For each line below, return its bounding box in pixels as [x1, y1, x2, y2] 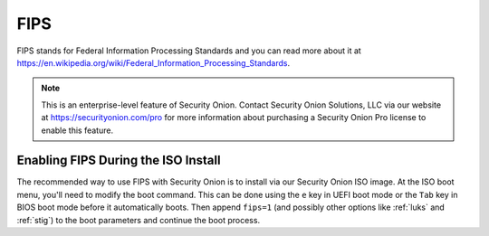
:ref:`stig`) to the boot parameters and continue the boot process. [16, 214, 261, 225]
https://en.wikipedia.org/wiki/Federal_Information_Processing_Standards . [16, 57, 291, 68]
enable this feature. [41, 125, 113, 136]
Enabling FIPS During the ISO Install [16, 153, 221, 168]
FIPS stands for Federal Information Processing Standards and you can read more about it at [16, 45, 361, 56]
